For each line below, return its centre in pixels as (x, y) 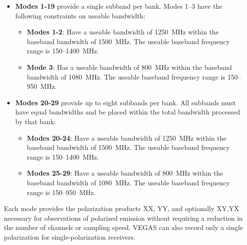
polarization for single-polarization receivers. (70, 237)
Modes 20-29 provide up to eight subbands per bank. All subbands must (125, 102)
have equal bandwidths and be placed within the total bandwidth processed (128, 112)
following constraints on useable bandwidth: (80, 15)
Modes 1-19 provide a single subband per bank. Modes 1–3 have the (119, 6)
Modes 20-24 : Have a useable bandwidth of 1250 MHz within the (127, 138)
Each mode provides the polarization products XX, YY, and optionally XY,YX (122, 208)
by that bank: (36, 121)
